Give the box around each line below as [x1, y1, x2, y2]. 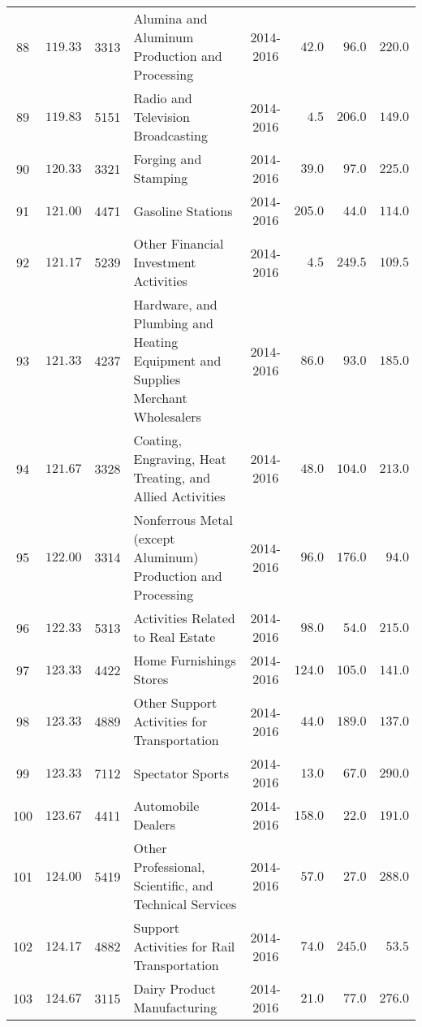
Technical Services [133, 895, 237, 913]
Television [133, 107, 190, 126]
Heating [133, 332, 179, 351]
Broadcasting [133, 126, 208, 145]
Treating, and [133, 468, 211, 487]
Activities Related [133, 609, 235, 627]
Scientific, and [133, 876, 213, 895]
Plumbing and [133, 314, 213, 332]
